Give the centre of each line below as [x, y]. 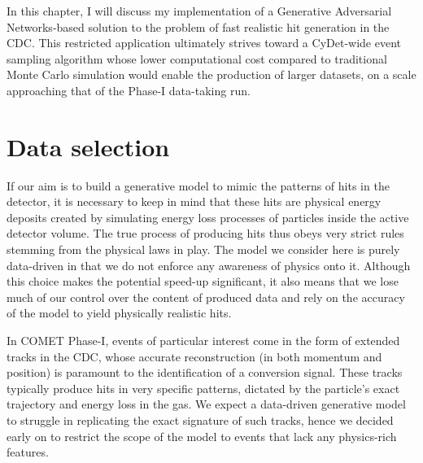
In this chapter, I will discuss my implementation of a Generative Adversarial [199, 11]
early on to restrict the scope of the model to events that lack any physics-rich [202, 436]
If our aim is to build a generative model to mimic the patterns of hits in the [198, 185]
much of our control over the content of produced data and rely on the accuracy [206, 297]
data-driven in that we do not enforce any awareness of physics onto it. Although [209, 265]
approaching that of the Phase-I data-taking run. [129, 90]
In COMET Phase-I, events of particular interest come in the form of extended [203, 341]
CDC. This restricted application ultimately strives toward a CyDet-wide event [204, 43]
